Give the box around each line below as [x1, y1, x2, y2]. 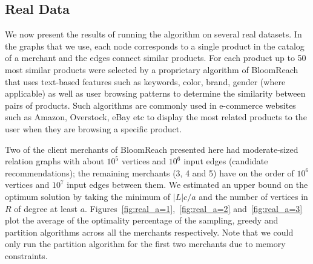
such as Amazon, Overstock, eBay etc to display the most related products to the [5, 111, 307, 123]
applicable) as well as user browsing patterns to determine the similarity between [5, 87, 306, 100]
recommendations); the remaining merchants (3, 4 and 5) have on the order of [5, 166, 294, 179]
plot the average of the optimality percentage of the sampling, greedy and [5, 214, 278, 227]
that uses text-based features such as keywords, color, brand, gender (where [5, 75, 286, 88]
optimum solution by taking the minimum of [5, 190, 171, 202]
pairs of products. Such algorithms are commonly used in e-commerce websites [5, 98, 296, 111]
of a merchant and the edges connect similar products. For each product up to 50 [5, 51, 306, 64]
